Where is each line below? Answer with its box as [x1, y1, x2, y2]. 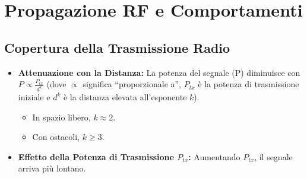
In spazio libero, [32, 110, 91, 123]
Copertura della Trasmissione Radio [4, 38, 230, 56]
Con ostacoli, [32, 131, 80, 143]
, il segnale [254, 150, 293, 163]
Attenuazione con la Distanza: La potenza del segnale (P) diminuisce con [18, 66, 300, 78]
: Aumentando [188, 150, 240, 163]
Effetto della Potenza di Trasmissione [18, 150, 174, 163]
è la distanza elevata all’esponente [63, 91, 187, 103]
